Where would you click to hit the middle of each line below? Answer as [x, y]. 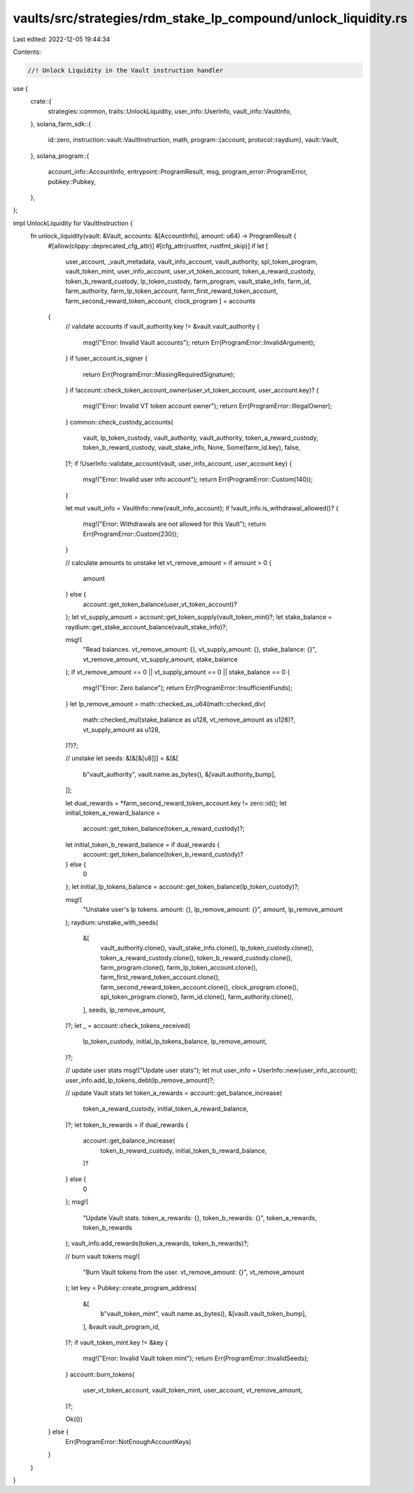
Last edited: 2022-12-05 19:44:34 [62, 39]
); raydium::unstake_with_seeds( [112, 922]
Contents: [27, 52]
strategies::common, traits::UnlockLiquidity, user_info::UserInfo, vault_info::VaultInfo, [170, 111]
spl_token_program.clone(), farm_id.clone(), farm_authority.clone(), [197, 997]
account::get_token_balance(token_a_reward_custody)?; [164, 829]
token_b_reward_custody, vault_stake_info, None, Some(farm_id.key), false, [192, 448]
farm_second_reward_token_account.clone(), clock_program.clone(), [199, 987]
